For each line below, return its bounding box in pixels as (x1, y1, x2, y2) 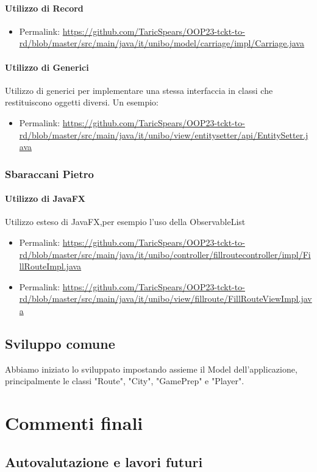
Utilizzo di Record (5, 1, 84, 14)
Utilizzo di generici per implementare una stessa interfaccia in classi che (5, 84, 273, 96)
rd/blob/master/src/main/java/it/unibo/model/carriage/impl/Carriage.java (19, 37, 304, 49)
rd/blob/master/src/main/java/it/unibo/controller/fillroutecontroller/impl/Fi (19, 248, 311, 260)
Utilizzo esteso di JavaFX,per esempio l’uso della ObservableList (5, 215, 246, 228)
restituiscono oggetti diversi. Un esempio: (5, 96, 158, 109)
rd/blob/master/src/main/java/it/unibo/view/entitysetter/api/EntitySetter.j (19, 128, 308, 141)
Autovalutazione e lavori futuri (5, 452, 203, 471)
